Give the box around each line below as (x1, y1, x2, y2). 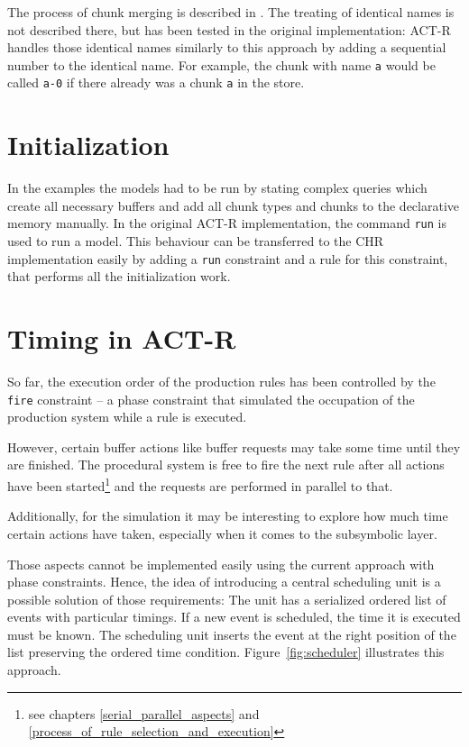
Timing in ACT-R (7, 320, 236, 357)
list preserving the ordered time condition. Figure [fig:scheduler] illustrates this (7, 642, 445, 661)
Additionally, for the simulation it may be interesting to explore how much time (7, 506, 448, 525)
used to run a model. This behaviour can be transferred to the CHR (7, 232, 384, 251)
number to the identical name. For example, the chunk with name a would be (7, 55, 436, 74)
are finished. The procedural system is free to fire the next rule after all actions (7, 455, 445, 474)
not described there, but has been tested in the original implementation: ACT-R (7, 20, 451, 39)
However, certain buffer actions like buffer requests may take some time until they (7, 437, 461, 456)
